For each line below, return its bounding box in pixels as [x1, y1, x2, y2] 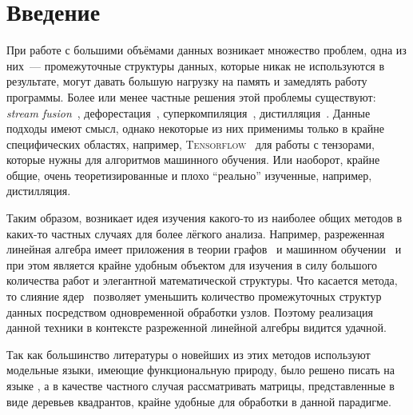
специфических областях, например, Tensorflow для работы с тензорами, [6, 135, 375, 152]
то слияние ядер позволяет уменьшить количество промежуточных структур [6, 288, 382, 305]
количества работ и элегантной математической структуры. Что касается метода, [6, 272, 398, 289]
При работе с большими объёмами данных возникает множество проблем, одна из [6, 42, 407, 58]
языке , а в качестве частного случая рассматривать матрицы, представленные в [6, 377, 395, 393]
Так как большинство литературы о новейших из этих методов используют [6, 345, 371, 362]
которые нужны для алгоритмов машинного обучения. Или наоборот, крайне [6, 151, 380, 168]
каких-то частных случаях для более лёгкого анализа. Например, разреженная [6, 225, 385, 241]
